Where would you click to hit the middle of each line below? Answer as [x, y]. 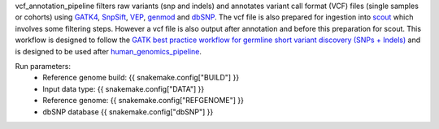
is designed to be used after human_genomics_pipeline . [109, 51]
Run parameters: [43, 66]
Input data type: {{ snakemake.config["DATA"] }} [124, 88]
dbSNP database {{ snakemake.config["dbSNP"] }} [128, 112]
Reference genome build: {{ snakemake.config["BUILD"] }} [141, 78]
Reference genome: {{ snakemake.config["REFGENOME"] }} [143, 101]
